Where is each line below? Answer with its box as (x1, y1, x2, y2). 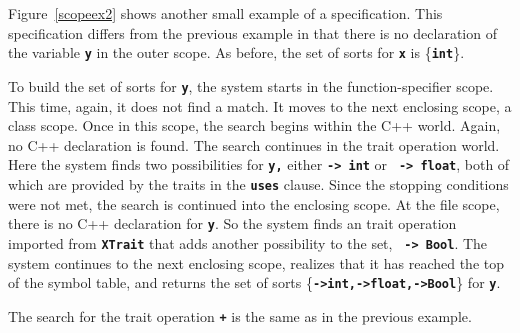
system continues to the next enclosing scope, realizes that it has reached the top (8, 252, 504, 273)
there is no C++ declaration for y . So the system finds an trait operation (8, 213, 457, 234)
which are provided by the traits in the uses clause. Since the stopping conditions (8, 173, 509, 194)
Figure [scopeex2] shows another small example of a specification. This (8, 3, 443, 23)
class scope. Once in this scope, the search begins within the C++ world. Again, (8, 115, 501, 136)
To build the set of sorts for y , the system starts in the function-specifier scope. (8, 75, 494, 96)
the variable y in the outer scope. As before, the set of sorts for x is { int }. (8, 42, 465, 63)
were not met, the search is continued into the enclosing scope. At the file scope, (8, 193, 500, 214)
